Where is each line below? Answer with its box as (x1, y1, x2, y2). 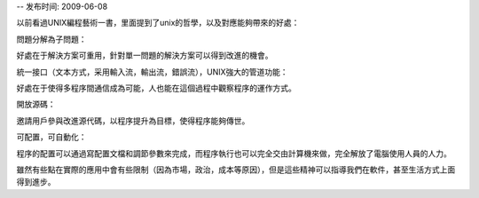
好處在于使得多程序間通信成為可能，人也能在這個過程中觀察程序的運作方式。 (16, 83, 296, 93)
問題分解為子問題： (16, 34, 87, 44)
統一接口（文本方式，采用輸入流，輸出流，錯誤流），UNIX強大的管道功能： (16, 67, 288, 77)
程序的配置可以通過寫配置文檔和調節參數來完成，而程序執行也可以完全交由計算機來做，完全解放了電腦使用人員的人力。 (16, 147, 452, 159)
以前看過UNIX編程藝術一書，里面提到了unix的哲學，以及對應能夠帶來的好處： (16, 18, 300, 28)
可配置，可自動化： (16, 131, 87, 142)
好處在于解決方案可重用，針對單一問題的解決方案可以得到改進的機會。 (16, 50, 273, 61)
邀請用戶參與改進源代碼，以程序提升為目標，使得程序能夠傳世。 (16, 115, 250, 126)
